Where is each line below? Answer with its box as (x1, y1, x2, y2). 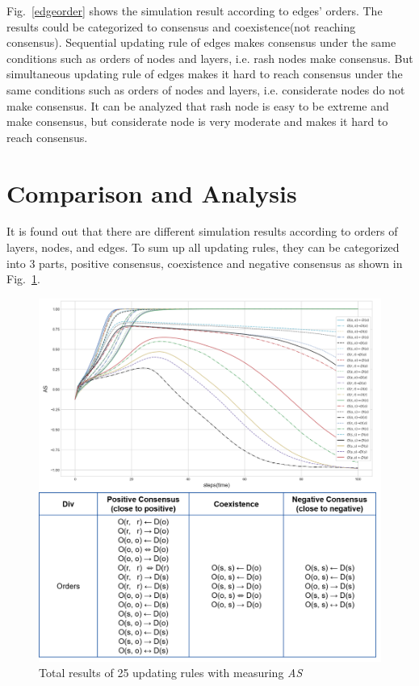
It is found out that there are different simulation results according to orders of (6, 223, 398, 240)
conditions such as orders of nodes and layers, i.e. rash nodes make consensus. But (6, 49, 413, 66)
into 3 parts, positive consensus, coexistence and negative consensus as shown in (6, 254, 403, 271)
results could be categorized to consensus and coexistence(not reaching (6, 18, 356, 35)
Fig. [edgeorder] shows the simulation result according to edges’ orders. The (6, 2, 383, 19)
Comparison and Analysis (6, 176, 297, 209)
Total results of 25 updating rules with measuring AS (39, 664, 303, 681)
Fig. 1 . (6, 270, 40, 287)
